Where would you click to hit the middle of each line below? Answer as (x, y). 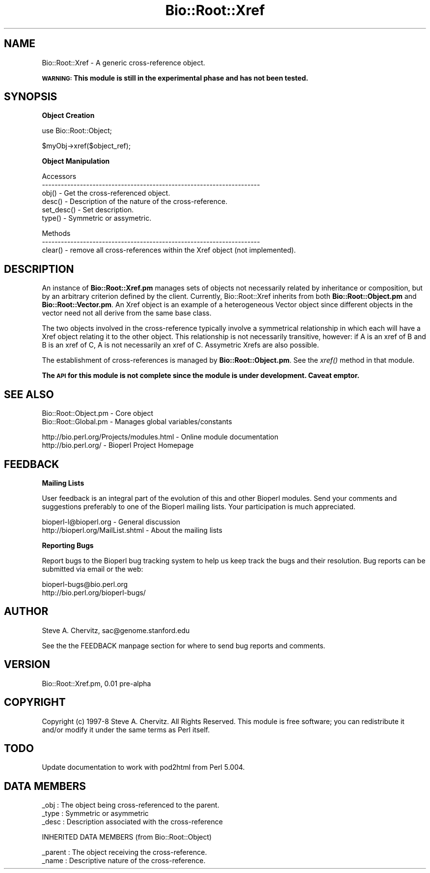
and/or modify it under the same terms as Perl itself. (126, 729)
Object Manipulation (76, 161)
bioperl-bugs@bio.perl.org (85, 584)
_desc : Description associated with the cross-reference (132, 822)
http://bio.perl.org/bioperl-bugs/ (94, 592)
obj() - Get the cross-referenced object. (106, 193)
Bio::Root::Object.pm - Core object (98, 413)
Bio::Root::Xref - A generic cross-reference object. (123, 62)
